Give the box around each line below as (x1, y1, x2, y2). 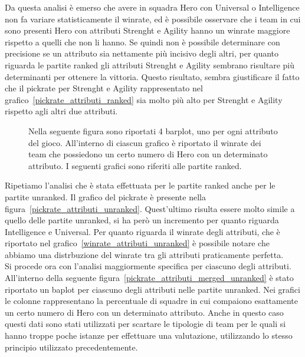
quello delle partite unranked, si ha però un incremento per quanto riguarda (5, 214, 279, 226)
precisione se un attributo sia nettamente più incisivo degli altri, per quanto (5, 47, 279, 59)
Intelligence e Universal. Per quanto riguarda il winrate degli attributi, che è (5, 225, 280, 237)
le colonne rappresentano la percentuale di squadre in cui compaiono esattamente (5, 295, 298, 307)
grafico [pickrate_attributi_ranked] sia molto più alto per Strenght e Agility (5, 93, 283, 105)
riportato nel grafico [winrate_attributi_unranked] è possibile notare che (5, 237, 270, 249)
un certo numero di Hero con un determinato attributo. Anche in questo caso (5, 306, 284, 318)
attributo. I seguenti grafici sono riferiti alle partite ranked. (28, 159, 242, 171)
